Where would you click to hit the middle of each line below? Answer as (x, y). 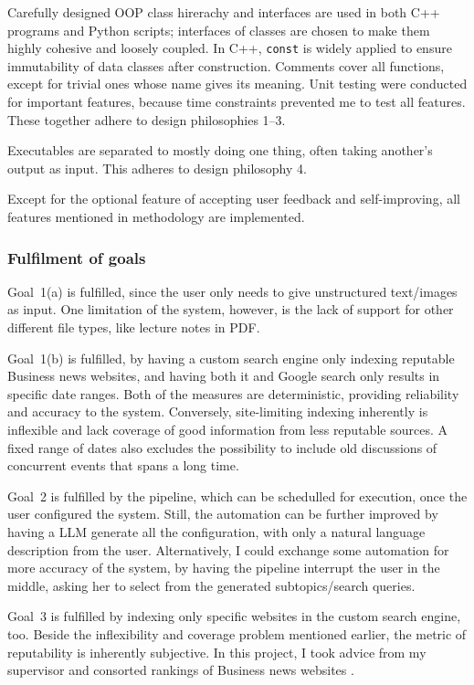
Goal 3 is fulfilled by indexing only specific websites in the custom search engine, (234, 616)
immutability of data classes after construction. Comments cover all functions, (226, 65)
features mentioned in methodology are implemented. (156, 216)
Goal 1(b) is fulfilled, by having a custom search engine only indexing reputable (231, 358)
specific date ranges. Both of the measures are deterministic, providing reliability (233, 393)
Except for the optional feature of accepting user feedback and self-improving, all (234, 199)
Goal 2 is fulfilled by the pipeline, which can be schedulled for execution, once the (237, 495)
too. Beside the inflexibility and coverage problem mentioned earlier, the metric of (237, 633)
